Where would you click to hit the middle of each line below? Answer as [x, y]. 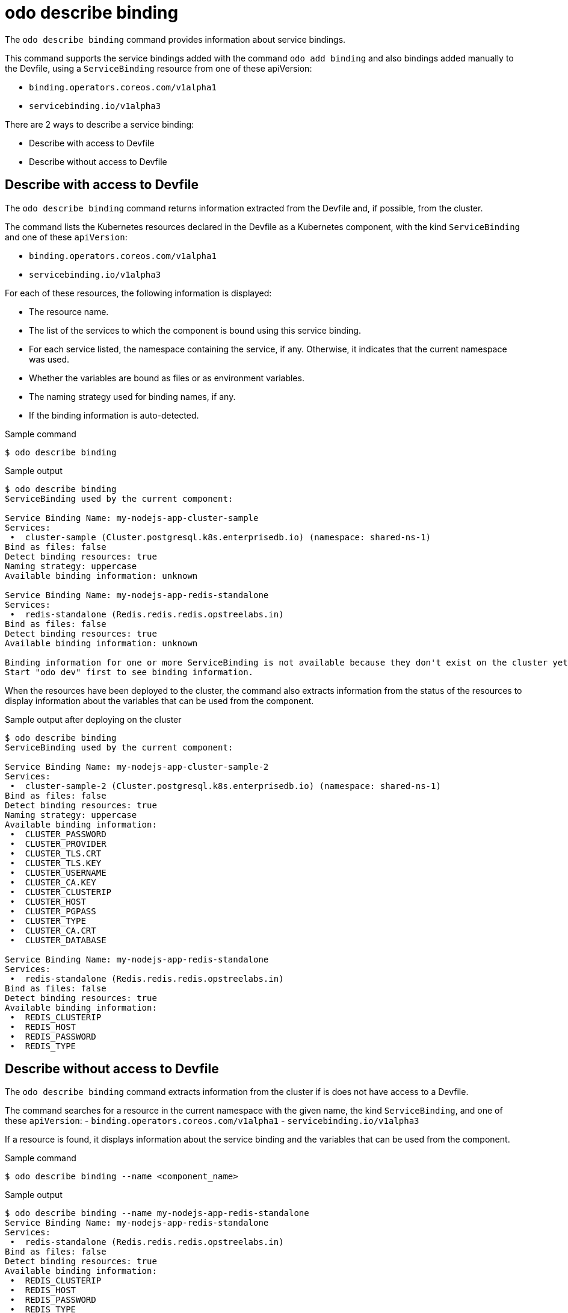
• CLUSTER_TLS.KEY [56, 863]
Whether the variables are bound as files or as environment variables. [167, 378]
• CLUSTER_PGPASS [53, 911]
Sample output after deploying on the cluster [93, 719]
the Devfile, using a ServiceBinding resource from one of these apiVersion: [159, 68]
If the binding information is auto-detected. [114, 415]
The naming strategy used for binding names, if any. [132, 396]
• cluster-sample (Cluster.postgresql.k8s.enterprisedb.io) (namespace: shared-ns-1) [221, 537]
